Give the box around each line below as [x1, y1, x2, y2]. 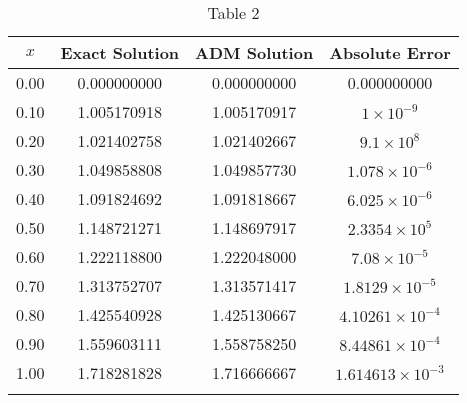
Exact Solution [60, 41, 180, 64]
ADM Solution [195, 41, 314, 64]
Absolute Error [329, 41, 451, 64]
